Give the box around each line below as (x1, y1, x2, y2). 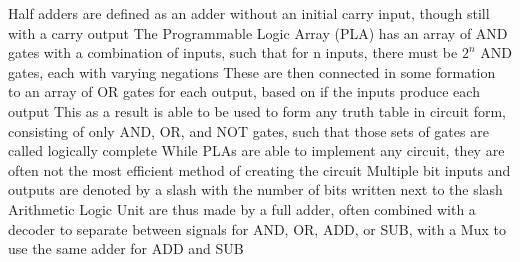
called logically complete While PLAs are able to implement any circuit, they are (8, 140, 505, 161)
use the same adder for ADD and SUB (8, 238, 244, 259)
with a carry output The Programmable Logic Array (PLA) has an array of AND (8, 22, 508, 43)
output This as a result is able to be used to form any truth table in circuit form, (8, 100, 506, 121)
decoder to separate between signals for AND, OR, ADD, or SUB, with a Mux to (8, 218, 506, 239)
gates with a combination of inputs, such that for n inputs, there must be (8, 42, 458, 63)
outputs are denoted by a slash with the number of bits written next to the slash (8, 179, 503, 200)
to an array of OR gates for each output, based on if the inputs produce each (8, 81, 480, 102)
